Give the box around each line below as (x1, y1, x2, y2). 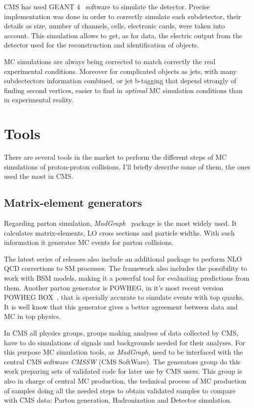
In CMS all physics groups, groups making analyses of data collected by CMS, (4, 327, 238, 337)
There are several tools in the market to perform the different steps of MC (4, 152, 227, 162)
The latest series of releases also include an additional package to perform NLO (4, 253, 242, 264)
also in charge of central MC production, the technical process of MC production (4, 375, 247, 385)
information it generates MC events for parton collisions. (4, 237, 174, 247)
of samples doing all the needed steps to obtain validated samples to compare (4, 385, 236, 395)
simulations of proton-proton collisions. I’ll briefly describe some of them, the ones (4, 161, 251, 171)
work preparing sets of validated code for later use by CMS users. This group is (4, 366, 242, 376)
